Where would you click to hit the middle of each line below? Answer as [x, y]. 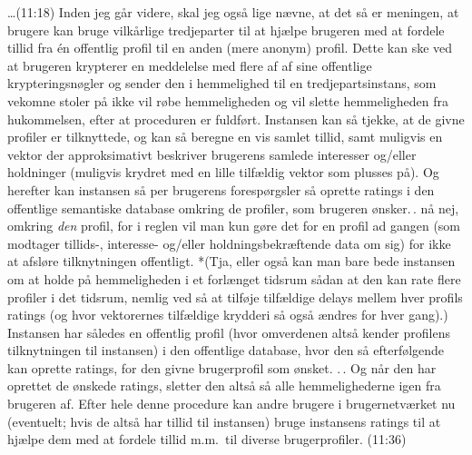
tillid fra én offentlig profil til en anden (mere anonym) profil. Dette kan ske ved [230, 48]
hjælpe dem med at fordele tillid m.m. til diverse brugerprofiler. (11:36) [207, 439]
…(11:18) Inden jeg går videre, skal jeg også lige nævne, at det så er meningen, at [233, 12]
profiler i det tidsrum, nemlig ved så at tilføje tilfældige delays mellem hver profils [235, 297]
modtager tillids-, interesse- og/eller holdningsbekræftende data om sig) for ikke [229, 243]
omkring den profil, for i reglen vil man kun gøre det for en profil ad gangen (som [234, 226]
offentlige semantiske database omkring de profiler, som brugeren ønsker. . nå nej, [233, 208]
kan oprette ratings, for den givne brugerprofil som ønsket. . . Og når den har [222, 367]
